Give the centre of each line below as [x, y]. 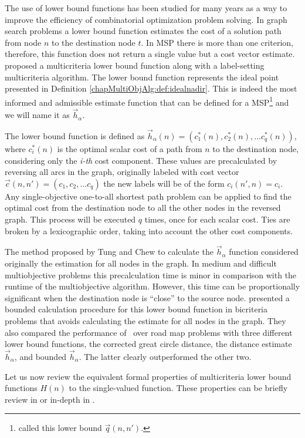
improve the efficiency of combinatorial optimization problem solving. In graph [146, 19]
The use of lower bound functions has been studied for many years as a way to [146, 8]
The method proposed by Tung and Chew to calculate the [109, 252]
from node [23, 42]
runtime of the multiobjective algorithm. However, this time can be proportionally [152, 286]
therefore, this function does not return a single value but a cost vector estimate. [150, 54]
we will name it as [37, 115]
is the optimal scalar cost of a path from [130, 149]
